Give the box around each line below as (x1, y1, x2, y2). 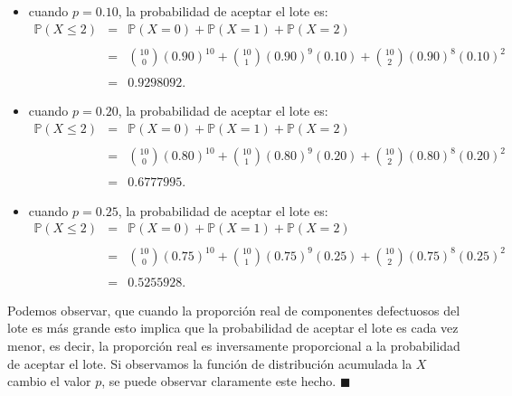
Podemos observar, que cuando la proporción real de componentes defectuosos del (7, 300, 460, 319)
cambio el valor (7, 372, 91, 391)
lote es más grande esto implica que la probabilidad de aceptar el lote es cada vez (7, 318, 459, 337)
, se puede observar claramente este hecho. (101, 372, 337, 391)
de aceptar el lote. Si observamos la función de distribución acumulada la (7, 354, 412, 372)
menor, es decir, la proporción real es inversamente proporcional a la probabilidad (7, 335, 460, 354)
